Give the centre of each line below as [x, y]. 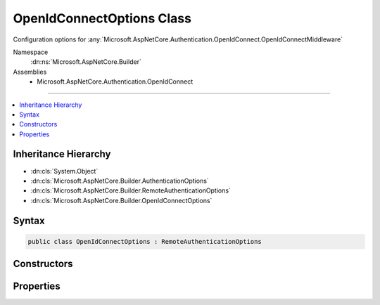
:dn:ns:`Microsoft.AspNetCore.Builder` [86, 62]
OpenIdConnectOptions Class [102, 18]
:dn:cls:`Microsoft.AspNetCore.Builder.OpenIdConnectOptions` [121, 200]
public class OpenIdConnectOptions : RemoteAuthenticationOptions [145, 241]
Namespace [31, 52]
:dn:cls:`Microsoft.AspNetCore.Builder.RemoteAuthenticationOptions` [131, 190]
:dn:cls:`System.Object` [64, 171]
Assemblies [30, 72]
